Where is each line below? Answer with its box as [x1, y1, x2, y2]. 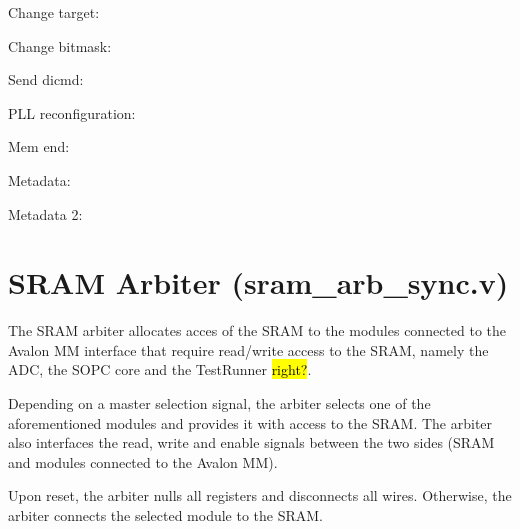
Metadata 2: [8, 203, 83, 224]
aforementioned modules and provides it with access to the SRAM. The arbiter [8, 412, 493, 433]
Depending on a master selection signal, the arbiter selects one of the [8, 393, 431, 414]
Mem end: [8, 136, 70, 157]
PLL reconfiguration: [8, 102, 136, 123]
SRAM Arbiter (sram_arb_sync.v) [8, 262, 509, 303]
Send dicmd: [8, 69, 84, 90]
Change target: [8, 2, 100, 22]
